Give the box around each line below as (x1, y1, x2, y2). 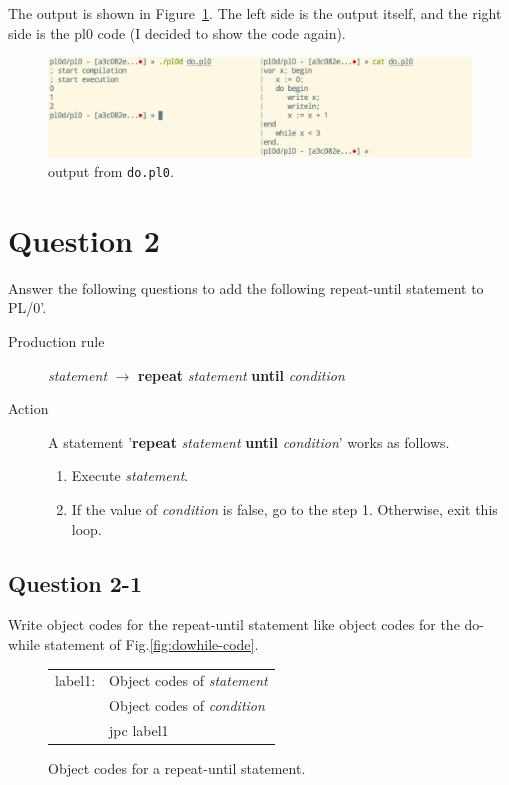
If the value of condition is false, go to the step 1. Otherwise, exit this (71, 498, 498, 519)
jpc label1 (109, 719, 169, 740)
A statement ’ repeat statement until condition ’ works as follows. (48, 431, 450, 452)
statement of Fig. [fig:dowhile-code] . (44, 633, 259, 654)
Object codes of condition (109, 695, 265, 716)
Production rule (8, 330, 105, 351)
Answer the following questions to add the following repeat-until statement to (8, 277, 484, 298)
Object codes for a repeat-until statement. (48, 758, 306, 779)
